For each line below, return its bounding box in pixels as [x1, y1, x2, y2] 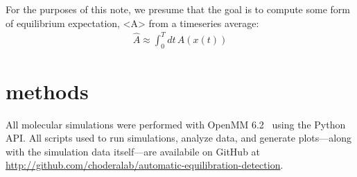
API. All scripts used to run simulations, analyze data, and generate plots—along [6, 130, 351, 145]
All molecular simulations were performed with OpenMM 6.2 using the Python [6, 117, 346, 131]
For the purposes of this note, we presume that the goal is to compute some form [6, 2, 350, 16]
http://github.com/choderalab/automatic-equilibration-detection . [6, 158, 284, 172]
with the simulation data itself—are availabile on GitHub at [6, 144, 261, 158]
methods [6, 76, 89, 105]
